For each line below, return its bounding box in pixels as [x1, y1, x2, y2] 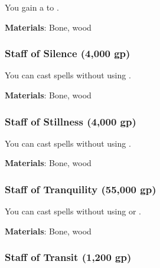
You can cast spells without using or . [5, 205, 141, 217]
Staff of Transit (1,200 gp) [5, 250, 132, 264]
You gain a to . [5, 1, 59, 13]
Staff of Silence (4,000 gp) [5, 46, 130, 61]
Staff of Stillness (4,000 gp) [5, 114, 136, 128]
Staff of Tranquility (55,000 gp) [5, 181, 156, 196]
